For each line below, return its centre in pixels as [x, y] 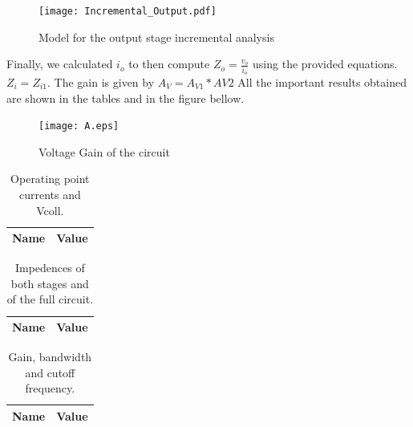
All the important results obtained [322, 81]
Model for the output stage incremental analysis [156, 37]
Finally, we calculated [60, 64]
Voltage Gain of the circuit [104, 151]
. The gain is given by [101, 81]
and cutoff [50, 372]
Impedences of [50, 268]
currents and [50, 194]
